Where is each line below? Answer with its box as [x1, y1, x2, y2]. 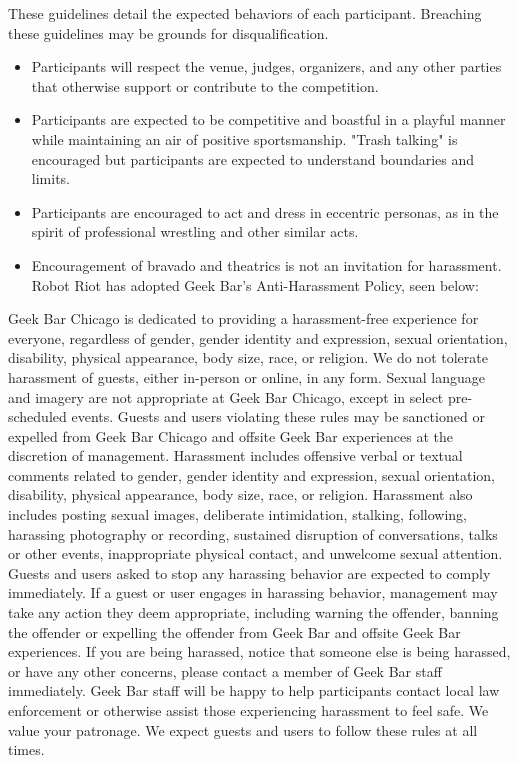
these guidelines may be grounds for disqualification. [8, 22, 329, 43]
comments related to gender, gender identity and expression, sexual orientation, [8, 464, 496, 485]
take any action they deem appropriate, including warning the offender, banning [8, 602, 499, 623]
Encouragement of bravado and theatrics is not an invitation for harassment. [31, 254, 502, 275]
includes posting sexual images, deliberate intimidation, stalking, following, [8, 504, 467, 525]
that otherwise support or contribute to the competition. [31, 75, 379, 96]
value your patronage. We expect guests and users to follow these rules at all [8, 719, 478, 740]
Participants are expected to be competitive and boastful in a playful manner [31, 109, 506, 130]
